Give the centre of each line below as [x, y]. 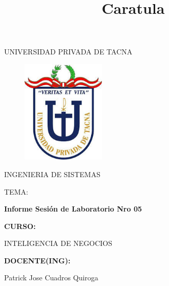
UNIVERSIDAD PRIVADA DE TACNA [68, 52]
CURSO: [20, 226]
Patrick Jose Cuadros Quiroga [51, 278]
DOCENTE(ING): [37, 260]
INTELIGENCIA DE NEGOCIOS [58, 243]
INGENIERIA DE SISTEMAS [52, 174]
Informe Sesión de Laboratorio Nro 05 [73, 209]
